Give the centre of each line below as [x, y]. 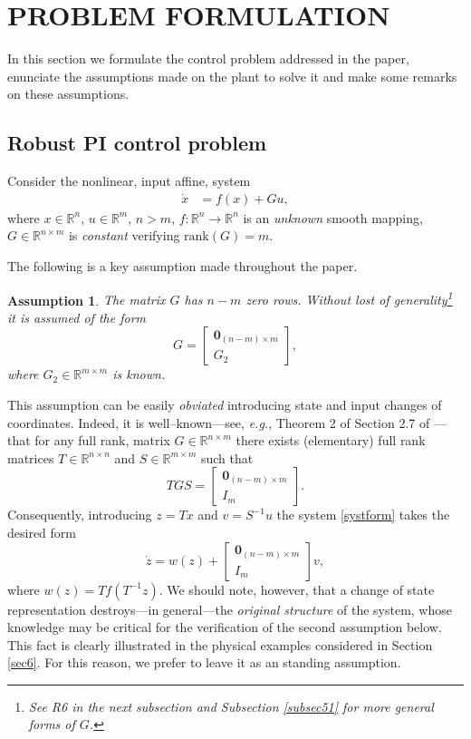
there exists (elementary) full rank [331, 440]
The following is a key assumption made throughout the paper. [183, 265]
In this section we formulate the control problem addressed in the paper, [208, 58]
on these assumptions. [68, 94]
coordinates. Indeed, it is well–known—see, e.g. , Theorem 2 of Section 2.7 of [219, 422]
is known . [139, 374]
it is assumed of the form [77, 317]
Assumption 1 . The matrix [87, 300]
